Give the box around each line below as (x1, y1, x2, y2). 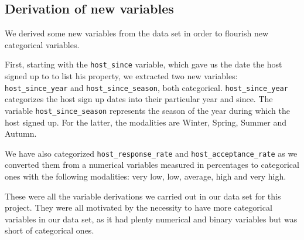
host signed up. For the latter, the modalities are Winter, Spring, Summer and (5, 116, 286, 128)
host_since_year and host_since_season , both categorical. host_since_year (5, 81, 288, 93)
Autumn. (5, 127, 37, 140)
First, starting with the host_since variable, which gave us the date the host (5, 58, 282, 70)
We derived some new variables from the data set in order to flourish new (5, 27, 269, 39)
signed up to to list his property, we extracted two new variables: (5, 70, 238, 82)
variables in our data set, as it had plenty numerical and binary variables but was (5, 212, 298, 225)
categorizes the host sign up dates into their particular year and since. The (5, 93, 273, 105)
